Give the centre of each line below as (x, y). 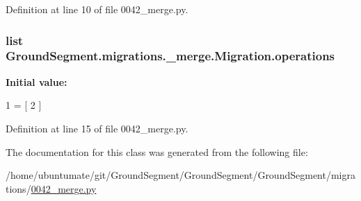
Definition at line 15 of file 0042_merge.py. (97, 128)
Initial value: (37, 81)
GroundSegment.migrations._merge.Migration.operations (170, 56)
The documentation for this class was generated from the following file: (157, 151)
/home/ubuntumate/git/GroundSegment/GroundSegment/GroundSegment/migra (180, 175)
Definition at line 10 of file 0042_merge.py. (97, 9)
